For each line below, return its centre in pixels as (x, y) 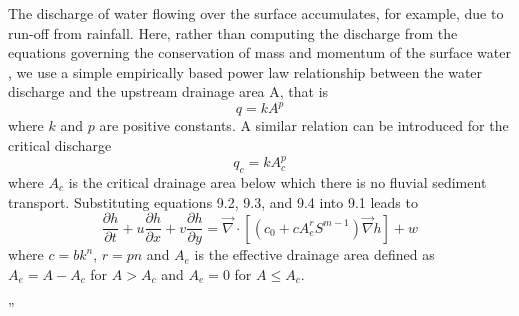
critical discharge (60, 145)
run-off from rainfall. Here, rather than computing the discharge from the (233, 32)
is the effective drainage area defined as (314, 254)
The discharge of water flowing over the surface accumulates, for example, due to (256, 13)
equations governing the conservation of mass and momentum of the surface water (259, 52)
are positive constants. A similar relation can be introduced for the (304, 125)
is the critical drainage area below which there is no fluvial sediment (277, 181)
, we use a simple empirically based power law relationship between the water (245, 71)
